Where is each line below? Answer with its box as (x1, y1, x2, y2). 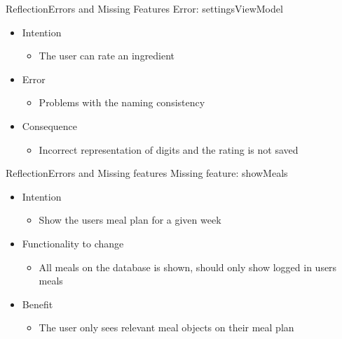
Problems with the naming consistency (39, 95, 205, 110)
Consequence (22, 118, 78, 133)
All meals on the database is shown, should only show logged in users (39, 259, 337, 274)
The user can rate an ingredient (39, 48, 175, 63)
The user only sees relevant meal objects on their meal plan (39, 320, 294, 335)
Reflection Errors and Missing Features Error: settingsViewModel (6, 1, 283, 15)
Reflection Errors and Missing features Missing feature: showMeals (6, 166, 288, 180)
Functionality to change (22, 236, 124, 250)
